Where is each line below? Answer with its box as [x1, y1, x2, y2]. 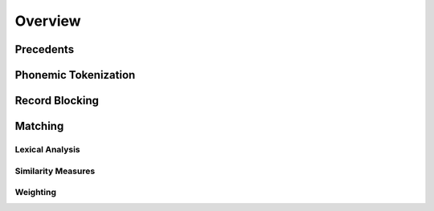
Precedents [14, 43, 75, 56]
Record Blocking [14, 94, 100, 108]
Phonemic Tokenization [14, 68, 136, 82]
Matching [14, 120, 64, 133]
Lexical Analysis [14, 144, 80, 155]
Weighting [14, 187, 56, 198]
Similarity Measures [14, 165, 96, 177]
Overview [14, 12, 81, 30]
